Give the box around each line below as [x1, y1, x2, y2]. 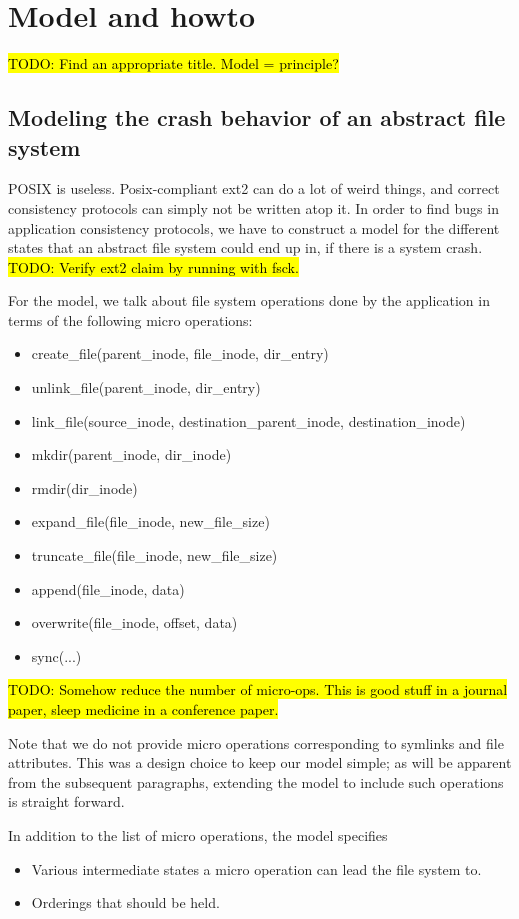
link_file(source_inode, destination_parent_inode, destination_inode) [31, 410, 466, 431]
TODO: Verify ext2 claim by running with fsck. [8, 256, 299, 277]
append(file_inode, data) [31, 578, 185, 599]
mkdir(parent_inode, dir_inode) [31, 444, 232, 465]
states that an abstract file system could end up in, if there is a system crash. [8, 237, 483, 258]
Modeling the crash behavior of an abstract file [8, 102, 506, 133]
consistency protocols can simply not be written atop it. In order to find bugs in [8, 197, 499, 218]
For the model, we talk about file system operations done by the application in [8, 290, 490, 311]
